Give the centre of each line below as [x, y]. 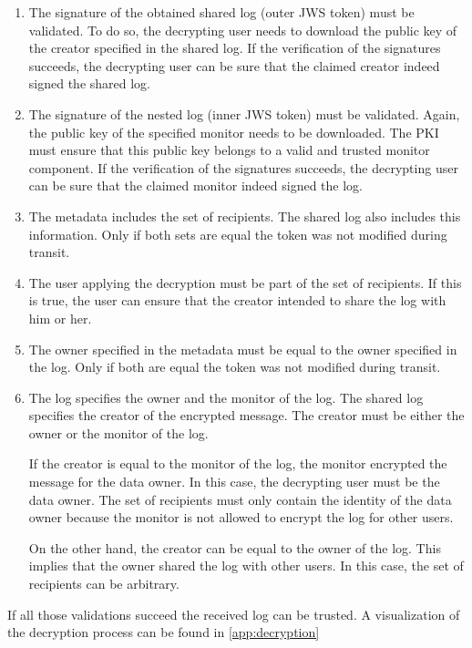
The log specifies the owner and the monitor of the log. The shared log [226, 397]
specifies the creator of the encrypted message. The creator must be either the [246, 415]
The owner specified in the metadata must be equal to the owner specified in [243, 349]
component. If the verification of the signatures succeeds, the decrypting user [243, 167]
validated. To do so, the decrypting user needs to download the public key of [243, 30]
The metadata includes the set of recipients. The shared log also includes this [245, 216]
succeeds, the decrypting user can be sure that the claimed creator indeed [234, 65]
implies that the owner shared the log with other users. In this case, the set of [246, 566]
